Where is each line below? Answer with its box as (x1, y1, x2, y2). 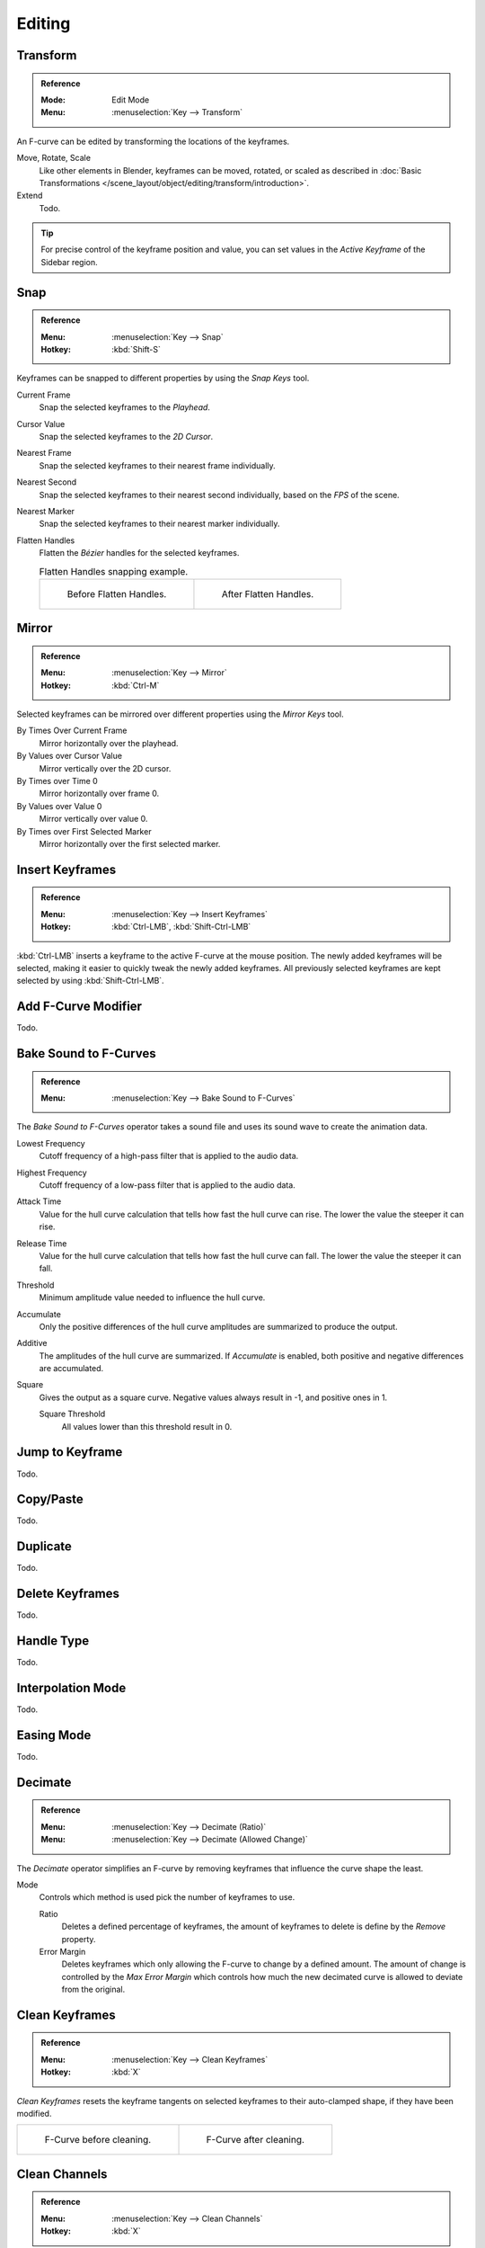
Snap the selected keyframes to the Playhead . (39, 402, 211, 413)
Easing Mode (16, 1727, 92, 1743)
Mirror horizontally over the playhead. (39, 737, 179, 748)
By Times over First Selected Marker (16, 825, 152, 836)
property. (61, 1933, 96, 1944)
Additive (16, 1338, 48, 1349)
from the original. (61, 1984, 126, 1995)
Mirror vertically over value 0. (39, 814, 148, 825)
